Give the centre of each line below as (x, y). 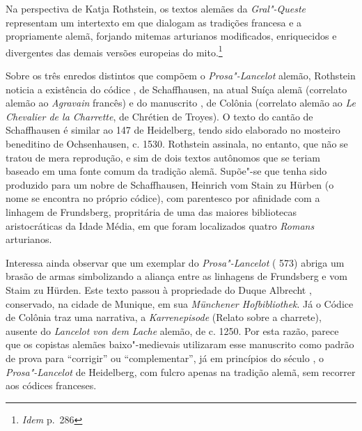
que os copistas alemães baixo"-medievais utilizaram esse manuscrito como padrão (180, 344)
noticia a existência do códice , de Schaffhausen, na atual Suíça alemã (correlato (176, 89)
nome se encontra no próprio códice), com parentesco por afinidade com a (163, 198)
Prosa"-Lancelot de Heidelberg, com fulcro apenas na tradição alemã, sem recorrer (181, 371)
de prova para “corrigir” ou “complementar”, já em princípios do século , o (165, 358)
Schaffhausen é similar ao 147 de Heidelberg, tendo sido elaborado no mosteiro (173, 130)
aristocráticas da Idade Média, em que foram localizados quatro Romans (160, 225)
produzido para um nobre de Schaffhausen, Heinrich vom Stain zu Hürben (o (170, 184)
